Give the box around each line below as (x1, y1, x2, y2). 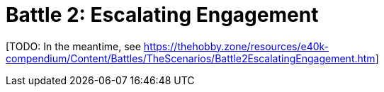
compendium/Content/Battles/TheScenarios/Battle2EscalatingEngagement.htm (6, 52, 375, 64)
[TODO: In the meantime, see (6, 40, 141, 52)
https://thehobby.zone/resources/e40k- (143, 40, 329, 52)
